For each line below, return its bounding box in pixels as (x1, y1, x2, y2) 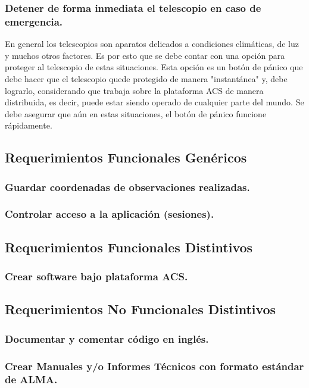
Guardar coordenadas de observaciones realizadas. (5, 179, 250, 194)
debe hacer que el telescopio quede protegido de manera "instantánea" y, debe (5, 72, 288, 85)
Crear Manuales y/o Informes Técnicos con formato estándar (5, 358, 304, 373)
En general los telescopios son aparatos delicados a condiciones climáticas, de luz (5, 37, 299, 50)
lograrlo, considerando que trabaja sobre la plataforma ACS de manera (5, 84, 264, 96)
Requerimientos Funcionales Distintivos (5, 237, 253, 256)
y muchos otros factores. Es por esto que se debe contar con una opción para (5, 49, 285, 61)
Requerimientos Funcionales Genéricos (5, 148, 247, 167)
